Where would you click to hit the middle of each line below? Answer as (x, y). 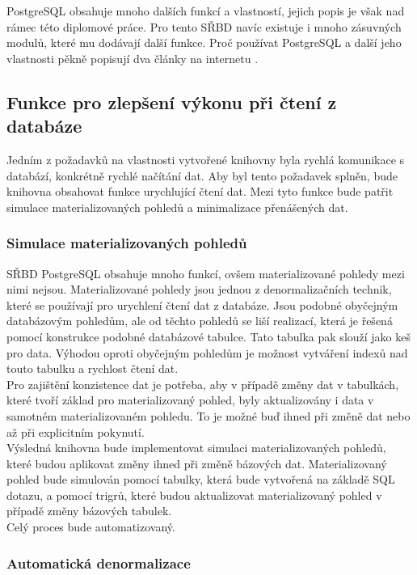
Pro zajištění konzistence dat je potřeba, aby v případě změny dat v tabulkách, (203, 384)
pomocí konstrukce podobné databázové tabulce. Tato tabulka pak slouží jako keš (209, 336)
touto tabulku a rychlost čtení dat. (93, 368)
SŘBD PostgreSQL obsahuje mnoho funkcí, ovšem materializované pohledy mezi (206, 273)
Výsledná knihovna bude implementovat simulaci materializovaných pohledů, (196, 448)
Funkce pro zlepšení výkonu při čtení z (172, 101)
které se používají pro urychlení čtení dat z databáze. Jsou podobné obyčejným (202, 304)
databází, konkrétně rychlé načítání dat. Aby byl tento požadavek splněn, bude (202, 175)
